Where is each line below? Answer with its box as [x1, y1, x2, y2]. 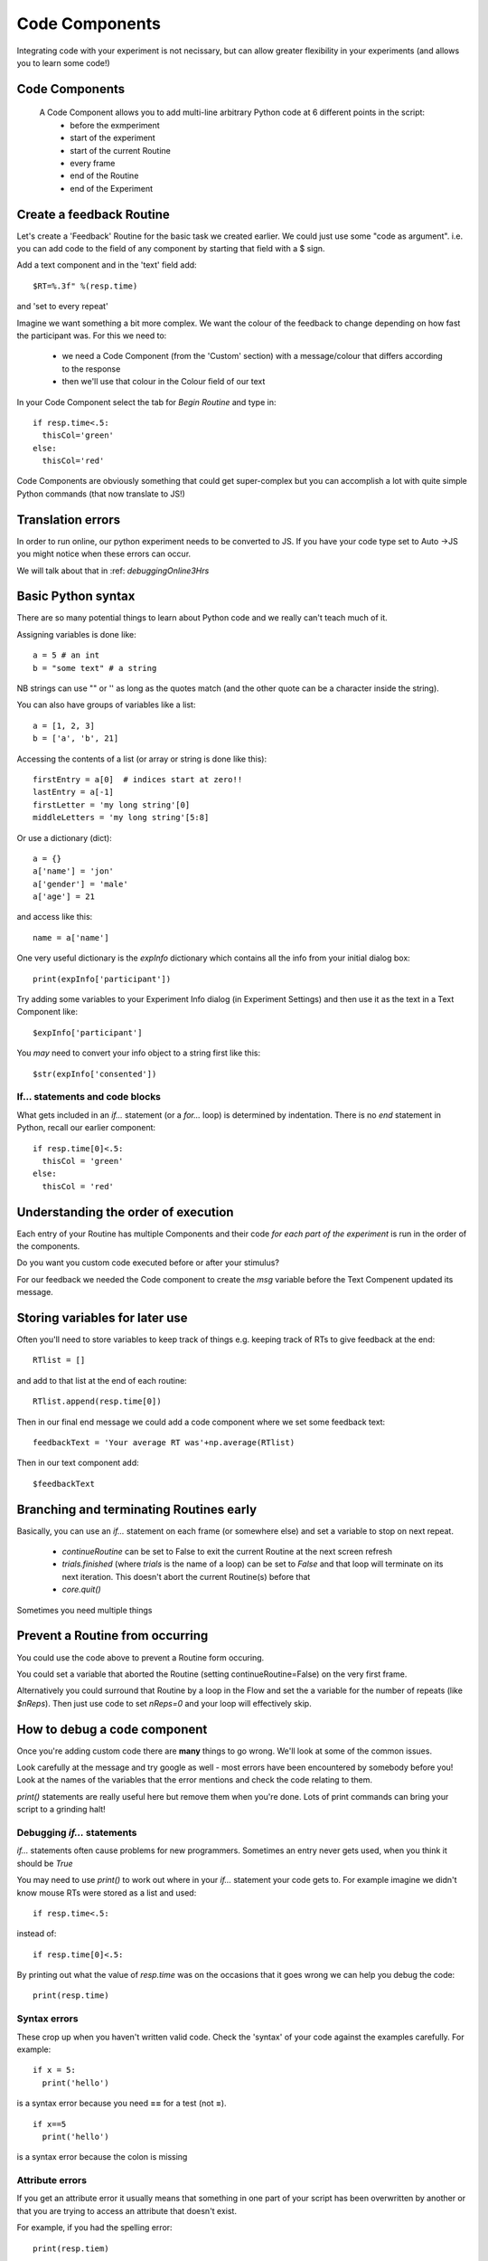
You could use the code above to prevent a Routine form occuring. [16, 1651, 265, 1663]
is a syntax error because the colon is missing [16, 2152, 188, 2162]
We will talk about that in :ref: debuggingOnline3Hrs [16, 565, 210, 576]
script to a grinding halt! [16, 1804, 106, 1815]
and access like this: [16, 912, 93, 922]
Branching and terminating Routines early [16, 1501, 258, 1517]
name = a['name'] [33, 932, 109, 942]
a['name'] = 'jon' [33, 866, 115, 876]
